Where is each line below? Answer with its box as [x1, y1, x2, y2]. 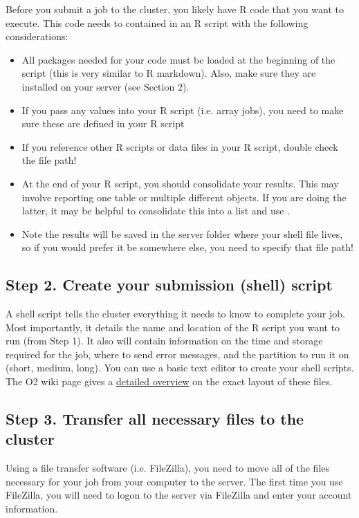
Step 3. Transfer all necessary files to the [6, 408, 304, 429]
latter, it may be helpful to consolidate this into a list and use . [21, 203, 291, 218]
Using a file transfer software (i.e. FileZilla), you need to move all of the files [6, 461, 330, 475]
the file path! [21, 153, 77, 167]
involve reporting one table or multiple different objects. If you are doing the [21, 189, 347, 204]
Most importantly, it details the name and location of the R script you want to [6, 320, 340, 334]
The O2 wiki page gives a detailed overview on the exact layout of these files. [6, 374, 333, 389]
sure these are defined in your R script [21, 116, 185, 131]
